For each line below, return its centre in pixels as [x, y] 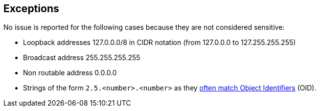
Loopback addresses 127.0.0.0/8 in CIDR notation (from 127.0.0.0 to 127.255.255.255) [160, 43]
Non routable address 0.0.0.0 [70, 73]
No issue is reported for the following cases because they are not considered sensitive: [144, 27]
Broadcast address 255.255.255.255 [82, 58]
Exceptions [31, 9]
